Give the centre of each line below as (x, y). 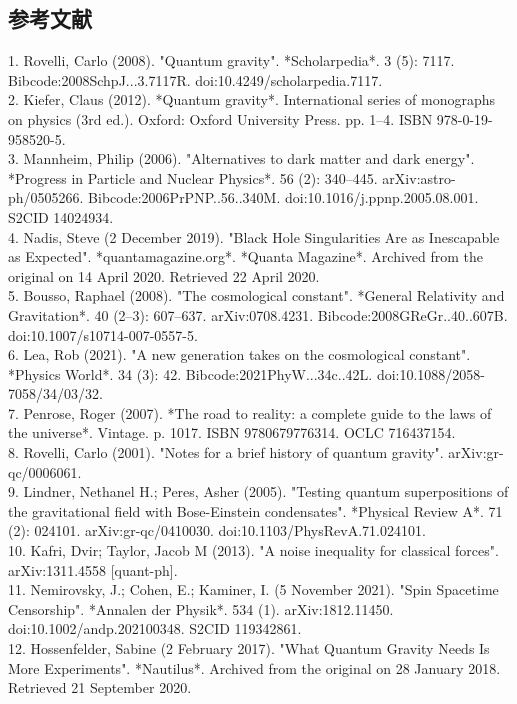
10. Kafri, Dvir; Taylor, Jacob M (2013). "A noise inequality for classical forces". (253, 550)
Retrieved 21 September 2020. (100, 687)
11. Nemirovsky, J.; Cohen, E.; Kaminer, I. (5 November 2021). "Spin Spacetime (253, 589)
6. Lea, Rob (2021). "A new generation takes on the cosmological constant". (239, 354)
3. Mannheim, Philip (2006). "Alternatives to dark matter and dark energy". (241, 158)
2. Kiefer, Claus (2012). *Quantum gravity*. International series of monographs (252, 99)
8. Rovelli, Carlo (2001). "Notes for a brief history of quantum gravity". (226, 452)
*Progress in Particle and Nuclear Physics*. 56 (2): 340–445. (193, 177)
